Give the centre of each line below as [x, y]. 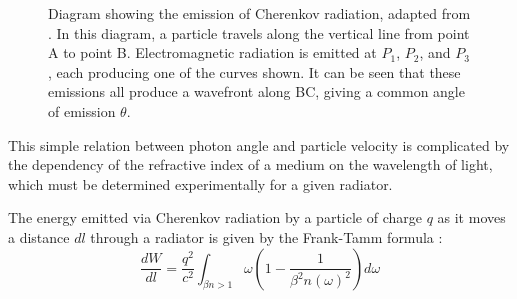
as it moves [471, 217]
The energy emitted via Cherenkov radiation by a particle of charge [215, 217]
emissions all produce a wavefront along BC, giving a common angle [256, 91]
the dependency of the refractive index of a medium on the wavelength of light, [250, 164]
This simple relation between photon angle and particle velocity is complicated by [259, 144]
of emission [82, 110]
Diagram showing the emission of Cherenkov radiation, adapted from [259, 13]
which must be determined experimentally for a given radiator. [200, 183]
